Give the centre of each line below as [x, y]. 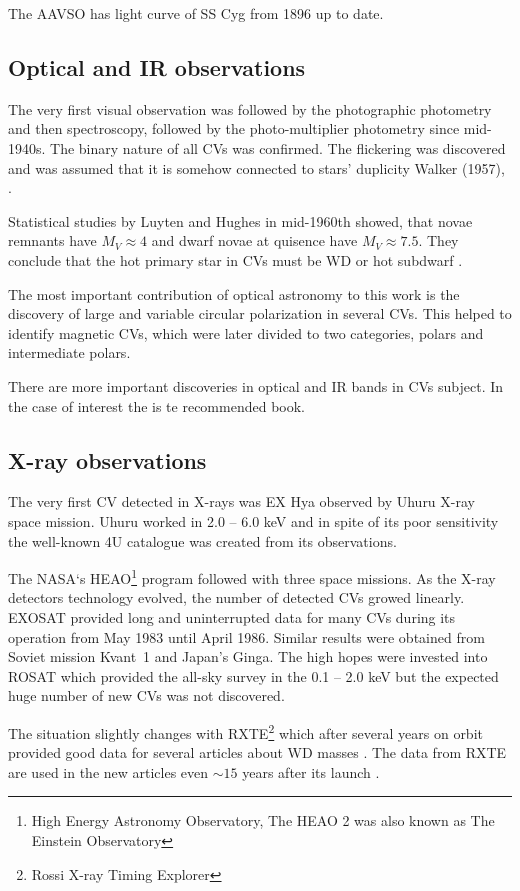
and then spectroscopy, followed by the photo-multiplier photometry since [234, 128]
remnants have [52, 240]
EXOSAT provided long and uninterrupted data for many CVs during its [232, 616]
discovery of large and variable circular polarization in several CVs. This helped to [260, 313]
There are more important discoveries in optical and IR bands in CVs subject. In [256, 385]
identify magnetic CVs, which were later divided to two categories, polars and [246, 332]
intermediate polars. [69, 352]
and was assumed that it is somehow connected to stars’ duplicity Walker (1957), [256, 167]
